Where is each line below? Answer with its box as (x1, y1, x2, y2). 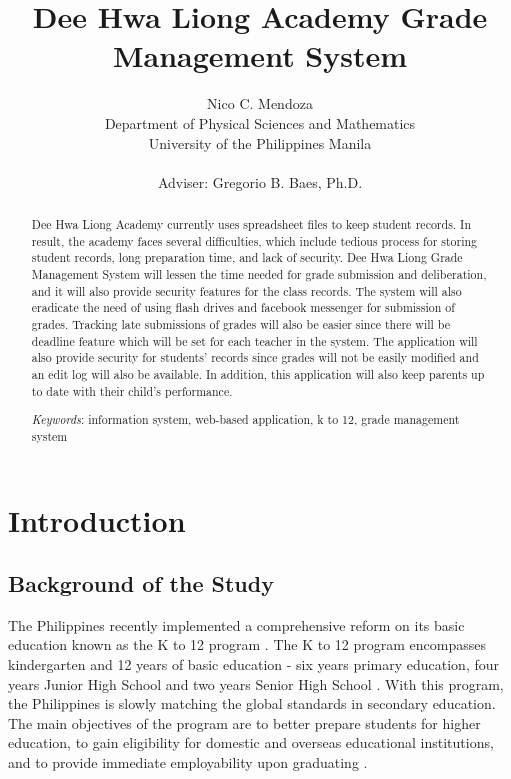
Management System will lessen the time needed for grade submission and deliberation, (31, 266, 487, 283)
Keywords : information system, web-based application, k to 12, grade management (31, 411, 460, 428)
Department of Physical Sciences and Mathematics (104, 112, 416, 133)
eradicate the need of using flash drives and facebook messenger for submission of (31, 299, 455, 316)
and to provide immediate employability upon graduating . (8, 752, 368, 773)
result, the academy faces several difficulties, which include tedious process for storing (31, 232, 478, 249)
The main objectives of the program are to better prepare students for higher (8, 712, 481, 733)
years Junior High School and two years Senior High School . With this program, (8, 673, 504, 694)
